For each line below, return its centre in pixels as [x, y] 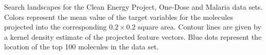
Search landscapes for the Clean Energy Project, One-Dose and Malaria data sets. [134, 7]
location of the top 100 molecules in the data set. [82, 47]
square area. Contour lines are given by [200, 27]
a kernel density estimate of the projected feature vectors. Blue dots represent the [133, 36]
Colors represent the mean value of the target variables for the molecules [119, 17]
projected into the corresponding [56, 27]
